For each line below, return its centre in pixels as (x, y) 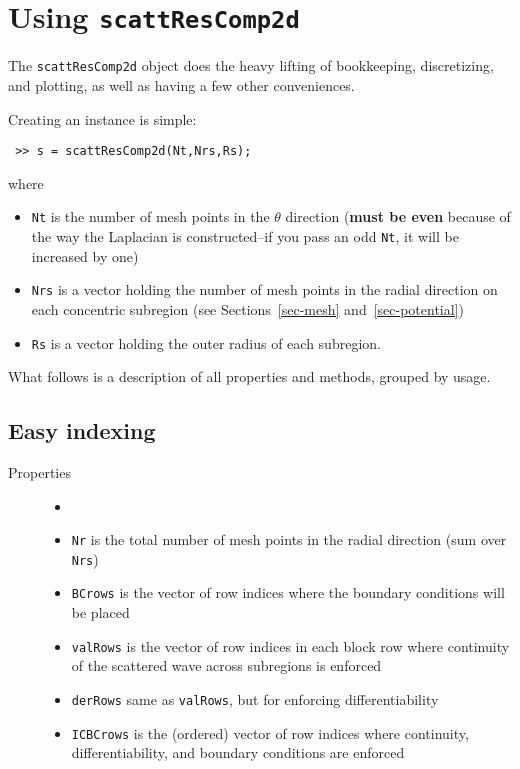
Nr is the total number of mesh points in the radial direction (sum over (289, 539)
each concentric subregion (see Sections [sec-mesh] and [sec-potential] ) (247, 308)
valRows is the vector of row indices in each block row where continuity (290, 645)
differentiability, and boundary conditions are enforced (238, 752)
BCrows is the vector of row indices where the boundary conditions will (288, 592)
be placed (100, 612)
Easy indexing (82, 430)
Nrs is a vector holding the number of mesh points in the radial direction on (264, 289)
